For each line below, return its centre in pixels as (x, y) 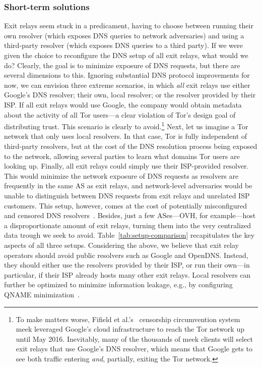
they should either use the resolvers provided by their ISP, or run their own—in (127, 265)
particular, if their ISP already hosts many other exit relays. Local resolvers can (127, 274)
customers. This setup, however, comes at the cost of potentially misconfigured (126, 205)
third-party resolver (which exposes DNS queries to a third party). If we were (123, 45)
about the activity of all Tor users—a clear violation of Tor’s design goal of (120, 114)
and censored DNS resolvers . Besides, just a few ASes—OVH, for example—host (130, 215)
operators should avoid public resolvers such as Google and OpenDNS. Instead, (126, 255)
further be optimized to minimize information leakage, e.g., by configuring (118, 284)
